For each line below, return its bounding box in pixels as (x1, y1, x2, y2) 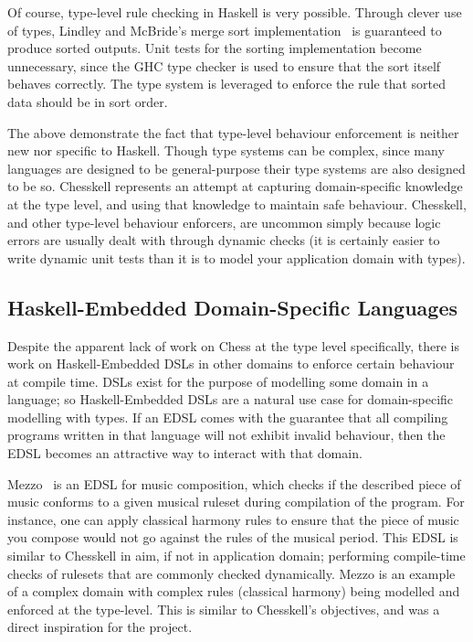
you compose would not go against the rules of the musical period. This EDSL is (7, 528, 458, 547)
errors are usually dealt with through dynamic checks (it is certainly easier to (7, 230, 440, 250)
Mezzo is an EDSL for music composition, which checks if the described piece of (7, 474, 461, 493)
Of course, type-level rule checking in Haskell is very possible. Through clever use (7, 3, 462, 21)
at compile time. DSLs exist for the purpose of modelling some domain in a (7, 371, 429, 391)
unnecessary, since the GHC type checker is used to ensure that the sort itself (7, 56, 441, 75)
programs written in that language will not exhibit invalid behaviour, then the (7, 425, 446, 444)
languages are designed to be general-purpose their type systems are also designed (7, 158, 466, 177)
